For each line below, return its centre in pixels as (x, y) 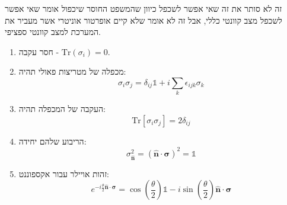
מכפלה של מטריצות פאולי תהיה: (72, 71)
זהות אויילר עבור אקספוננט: (64, 173)
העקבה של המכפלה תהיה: (62, 109)
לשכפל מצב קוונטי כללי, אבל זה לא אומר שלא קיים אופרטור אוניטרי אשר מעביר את (143, 20)
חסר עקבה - (39, 51)
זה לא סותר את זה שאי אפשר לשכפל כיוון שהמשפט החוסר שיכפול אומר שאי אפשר (143, 8)
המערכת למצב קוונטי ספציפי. (53, 32)
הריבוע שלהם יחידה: (52, 141)
